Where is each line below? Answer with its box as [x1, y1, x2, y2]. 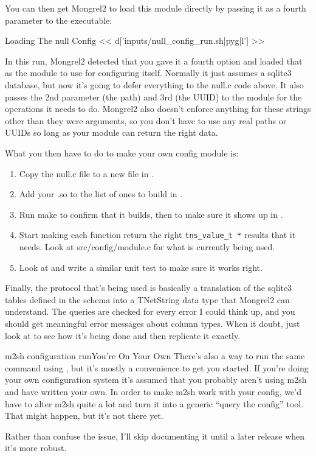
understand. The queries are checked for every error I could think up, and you [5, 305, 295, 318]
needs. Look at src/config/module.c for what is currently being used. [19, 240, 275, 253]
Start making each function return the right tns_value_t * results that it [19, 228, 296, 241]
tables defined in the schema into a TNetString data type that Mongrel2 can [5, 293, 290, 306]
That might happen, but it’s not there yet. [5, 409, 163, 422]
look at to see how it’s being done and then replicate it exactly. [5, 329, 241, 342]
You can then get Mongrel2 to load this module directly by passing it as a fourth [5, 2, 306, 14]
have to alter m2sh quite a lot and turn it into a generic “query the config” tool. [5, 397, 304, 410]
